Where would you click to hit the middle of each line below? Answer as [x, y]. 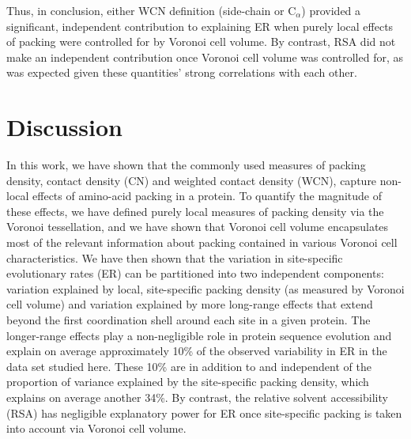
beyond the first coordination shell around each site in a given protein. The [189, 320]
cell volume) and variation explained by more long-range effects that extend [190, 304]
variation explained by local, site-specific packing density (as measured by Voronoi [205, 288]
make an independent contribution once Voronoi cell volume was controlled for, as [205, 57]
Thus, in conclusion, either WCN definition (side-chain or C [151, 10]
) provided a [331, 10]
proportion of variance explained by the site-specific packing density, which [188, 382]
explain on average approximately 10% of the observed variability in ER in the [197, 351]
